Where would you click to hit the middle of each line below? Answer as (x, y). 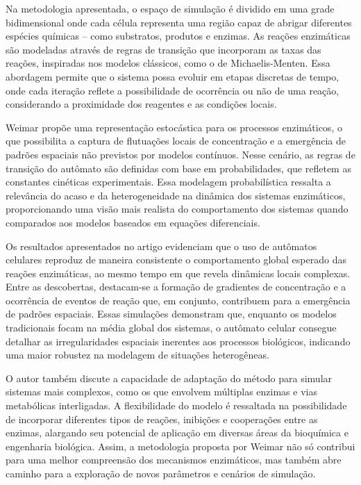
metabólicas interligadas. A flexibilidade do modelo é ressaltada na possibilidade (176, 405)
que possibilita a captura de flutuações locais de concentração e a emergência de (176, 141)
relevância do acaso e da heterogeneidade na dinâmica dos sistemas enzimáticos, (176, 195)
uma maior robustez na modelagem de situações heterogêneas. (137, 355)
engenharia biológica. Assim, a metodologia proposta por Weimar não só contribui (180, 446)
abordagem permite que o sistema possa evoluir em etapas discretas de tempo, (173, 76)
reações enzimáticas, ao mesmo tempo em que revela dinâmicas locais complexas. (178, 273)
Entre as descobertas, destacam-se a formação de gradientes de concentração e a (176, 287)
